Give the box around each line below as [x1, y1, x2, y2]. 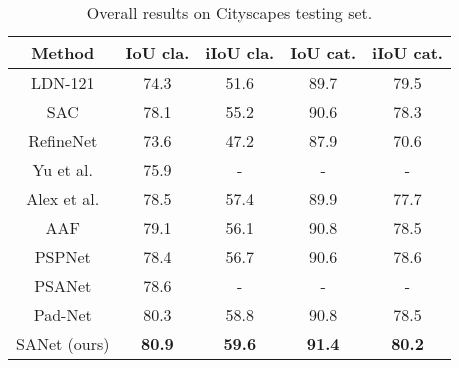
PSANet [34, 274, 92, 297]
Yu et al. [32, 158, 93, 181]
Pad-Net [33, 303, 92, 326]
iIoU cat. [372, 41, 443, 64]
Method [31, 41, 95, 64]
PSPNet [34, 245, 91, 268]
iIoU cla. [205, 41, 275, 64]
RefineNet [28, 129, 98, 152]
